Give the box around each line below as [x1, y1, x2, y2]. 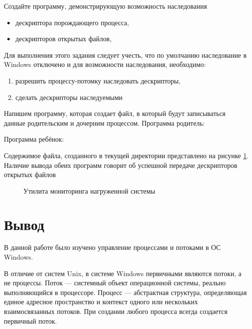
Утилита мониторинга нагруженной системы [23, 185, 155, 196]
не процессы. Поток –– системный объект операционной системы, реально [4, 278, 226, 288]
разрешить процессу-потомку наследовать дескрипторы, [15, 75, 181, 85]
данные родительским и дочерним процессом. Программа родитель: [4, 117, 205, 128]
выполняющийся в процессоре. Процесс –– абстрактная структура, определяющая [4, 287, 247, 297]
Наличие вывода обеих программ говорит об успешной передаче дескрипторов [4, 160, 237, 170]
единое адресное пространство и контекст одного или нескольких [4, 296, 198, 307]
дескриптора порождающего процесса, [15, 17, 129, 27]
